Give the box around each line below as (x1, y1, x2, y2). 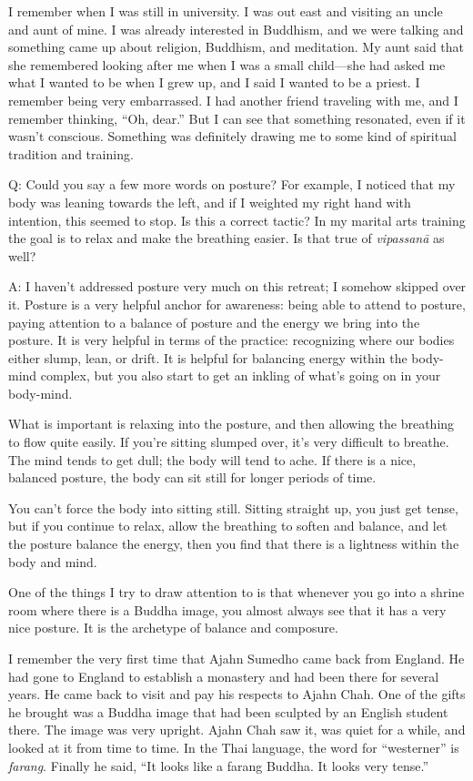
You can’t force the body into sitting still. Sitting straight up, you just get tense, (8, 498, 458, 517)
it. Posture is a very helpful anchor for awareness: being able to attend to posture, (8, 294, 466, 313)
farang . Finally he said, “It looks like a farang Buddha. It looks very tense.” (8, 756, 428, 775)
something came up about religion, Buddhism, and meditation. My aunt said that (8, 37, 465, 56)
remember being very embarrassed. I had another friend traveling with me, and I (8, 90, 458, 109)
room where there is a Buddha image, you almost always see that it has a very (8, 600, 447, 619)
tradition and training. (8, 144, 134, 163)
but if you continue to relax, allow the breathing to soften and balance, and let (8, 516, 448, 535)
